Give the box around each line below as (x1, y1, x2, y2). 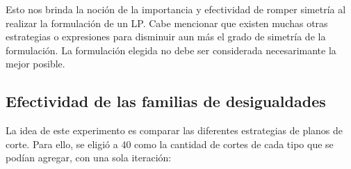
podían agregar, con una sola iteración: (6, 150, 172, 165)
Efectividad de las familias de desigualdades (6, 90, 326, 112)
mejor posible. (6, 56, 65, 71)
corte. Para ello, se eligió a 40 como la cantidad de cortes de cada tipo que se (6, 136, 334, 151)
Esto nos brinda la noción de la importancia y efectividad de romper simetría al (6, 2, 346, 16)
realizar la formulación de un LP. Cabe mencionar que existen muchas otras (6, 15, 328, 30)
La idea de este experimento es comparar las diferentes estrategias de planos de (6, 123, 343, 138)
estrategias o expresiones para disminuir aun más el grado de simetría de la (6, 29, 326, 44)
